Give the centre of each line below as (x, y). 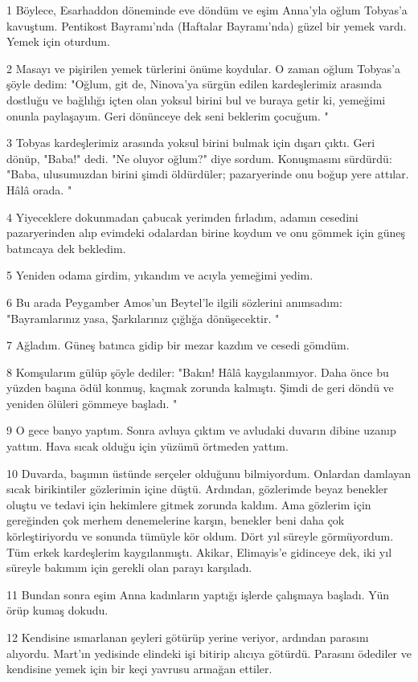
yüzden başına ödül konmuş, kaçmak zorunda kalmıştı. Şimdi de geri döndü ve (200, 388)
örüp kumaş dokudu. (57, 610)
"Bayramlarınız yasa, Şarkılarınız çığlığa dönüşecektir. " (143, 318)
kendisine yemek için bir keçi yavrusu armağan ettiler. (139, 669)
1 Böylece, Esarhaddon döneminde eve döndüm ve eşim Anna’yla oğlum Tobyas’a (207, 10)
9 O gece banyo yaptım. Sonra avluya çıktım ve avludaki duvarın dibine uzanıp (201, 430)
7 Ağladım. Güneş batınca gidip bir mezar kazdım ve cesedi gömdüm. (178, 345)
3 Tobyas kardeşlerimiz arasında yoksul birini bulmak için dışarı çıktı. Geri (191, 143)
